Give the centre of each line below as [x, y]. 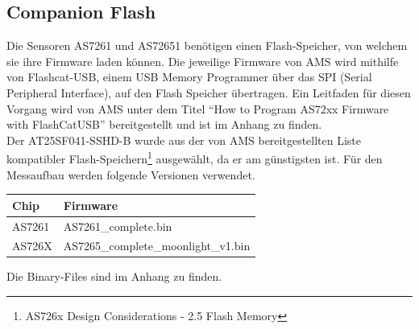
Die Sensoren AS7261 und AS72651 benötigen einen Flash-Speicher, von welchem [207, 45]
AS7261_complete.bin [118, 226]
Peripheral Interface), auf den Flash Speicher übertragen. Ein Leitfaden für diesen [209, 92]
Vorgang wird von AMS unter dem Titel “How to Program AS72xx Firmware [198, 108]
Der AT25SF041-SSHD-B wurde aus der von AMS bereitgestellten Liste [184, 140]
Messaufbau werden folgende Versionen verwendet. [131, 174]
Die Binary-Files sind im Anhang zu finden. [114, 276]
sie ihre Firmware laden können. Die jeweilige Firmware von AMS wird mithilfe [203, 61]
